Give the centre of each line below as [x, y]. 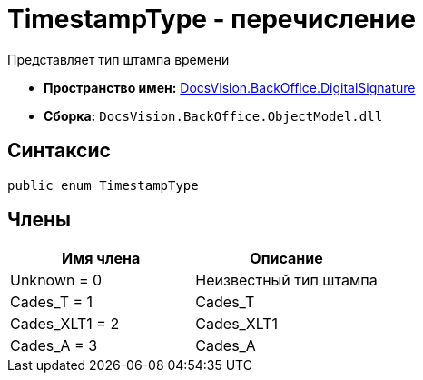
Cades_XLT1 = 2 [65, 324]
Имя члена [101, 259]
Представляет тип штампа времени [118, 59]
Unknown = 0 [56, 280]
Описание [286, 259]
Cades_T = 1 [52, 302]
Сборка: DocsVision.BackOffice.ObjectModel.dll [213, 115]
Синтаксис [59, 151]
